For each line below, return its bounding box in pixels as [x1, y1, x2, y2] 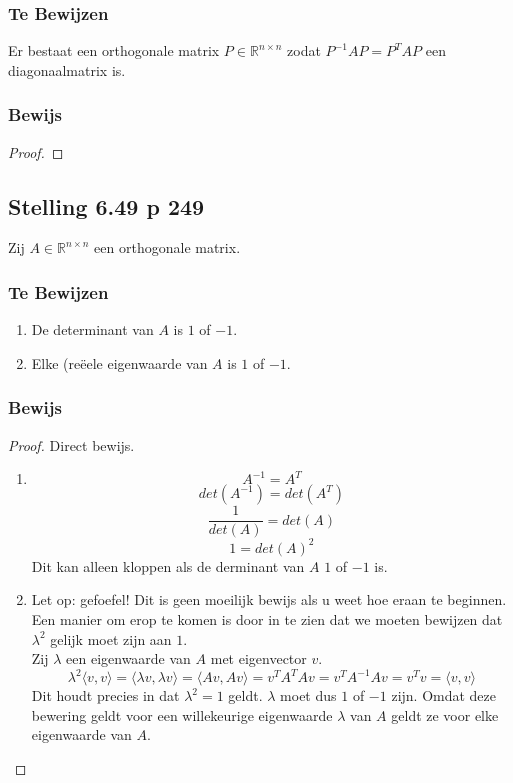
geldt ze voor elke [391, 704, 499, 725]
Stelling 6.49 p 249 [8, 190, 205, 221]
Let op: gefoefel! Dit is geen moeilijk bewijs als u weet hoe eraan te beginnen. [31, 589, 507, 610]
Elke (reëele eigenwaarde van [31, 352, 208, 373]
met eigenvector [210, 648, 307, 669]
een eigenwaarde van [66, 648, 191, 669]
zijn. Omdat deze [391, 685, 497, 706]
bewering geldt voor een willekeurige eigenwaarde [31, 704, 333, 725]
